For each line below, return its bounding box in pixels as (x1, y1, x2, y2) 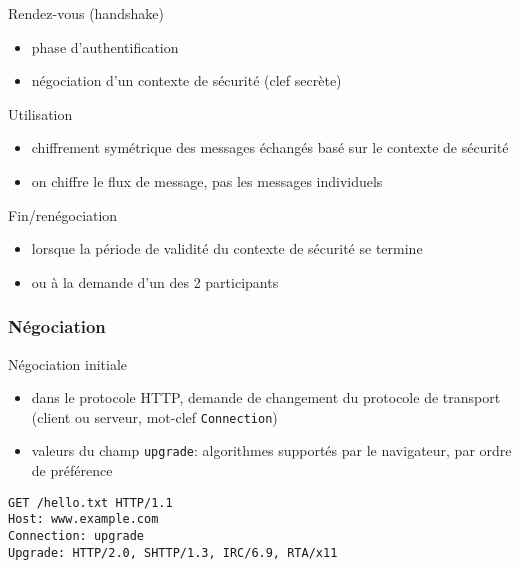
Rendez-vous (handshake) (8, 3, 164, 23)
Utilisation (8, 103, 73, 124)
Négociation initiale (8, 353, 128, 374)
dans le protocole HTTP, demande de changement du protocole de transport (31, 387, 501, 408)
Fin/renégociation (8, 204, 118, 225)
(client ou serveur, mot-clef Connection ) (31, 406, 278, 427)
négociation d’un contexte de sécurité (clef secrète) (31, 70, 342, 91)
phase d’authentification (31, 36, 179, 57)
